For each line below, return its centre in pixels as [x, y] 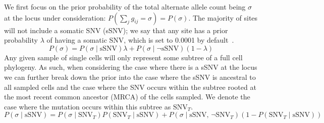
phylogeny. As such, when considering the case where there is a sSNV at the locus [131, 67]
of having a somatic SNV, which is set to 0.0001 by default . [140, 40]
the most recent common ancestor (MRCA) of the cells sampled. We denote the [127, 97]
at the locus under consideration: [55, 17]
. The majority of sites [223, 17]
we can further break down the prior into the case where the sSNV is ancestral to [130, 77]
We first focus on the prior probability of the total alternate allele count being [125, 7]
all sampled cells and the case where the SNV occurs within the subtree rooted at [130, 87]
